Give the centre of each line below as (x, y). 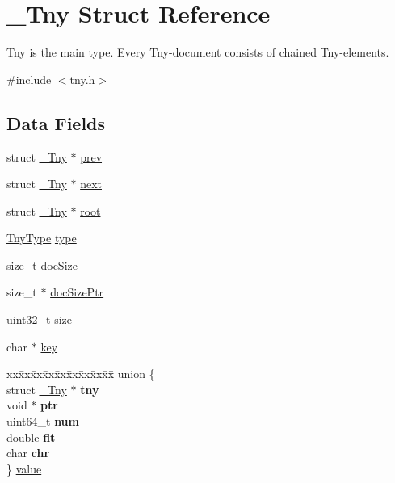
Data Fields (56, 122)
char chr (28, 453)
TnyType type (42, 238)
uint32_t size (39, 319)
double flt (31, 437)
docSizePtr (77, 292)
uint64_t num (43, 421)
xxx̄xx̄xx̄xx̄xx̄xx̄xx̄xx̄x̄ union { (81, 374)
